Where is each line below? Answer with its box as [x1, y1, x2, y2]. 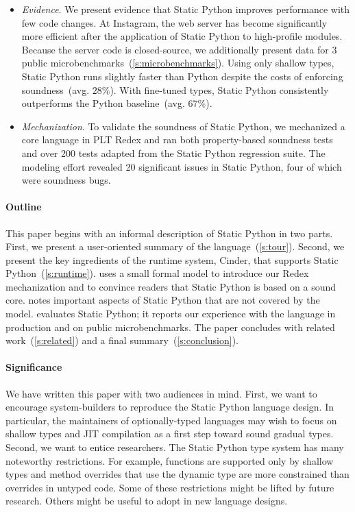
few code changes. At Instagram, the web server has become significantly [21, 15, 328, 29]
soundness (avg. [21, 82, 90, 97]
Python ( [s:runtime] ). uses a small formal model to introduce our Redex [5, 266, 309, 280]
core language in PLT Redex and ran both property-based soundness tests [21, 132, 333, 147]
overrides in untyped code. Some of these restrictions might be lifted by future [5, 480, 334, 494]
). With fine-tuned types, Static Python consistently [110, 82, 329, 97]
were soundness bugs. [21, 173, 111, 187]
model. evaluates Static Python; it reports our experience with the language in [5, 306, 336, 321]
